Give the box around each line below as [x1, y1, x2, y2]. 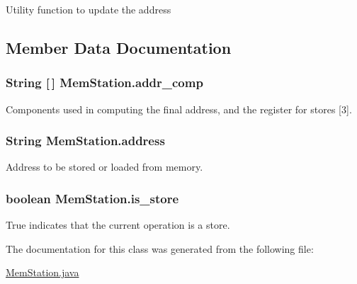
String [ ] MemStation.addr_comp [6, 74, 203, 91]
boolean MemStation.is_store [6, 189, 179, 207]
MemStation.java [6, 265, 79, 280]
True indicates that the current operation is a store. [6, 217, 230, 232]
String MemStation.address [6, 132, 165, 149]
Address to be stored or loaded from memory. [6, 159, 203, 174]
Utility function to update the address [6, 2, 171, 16]
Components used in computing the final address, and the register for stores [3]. [6, 101, 352, 116]
